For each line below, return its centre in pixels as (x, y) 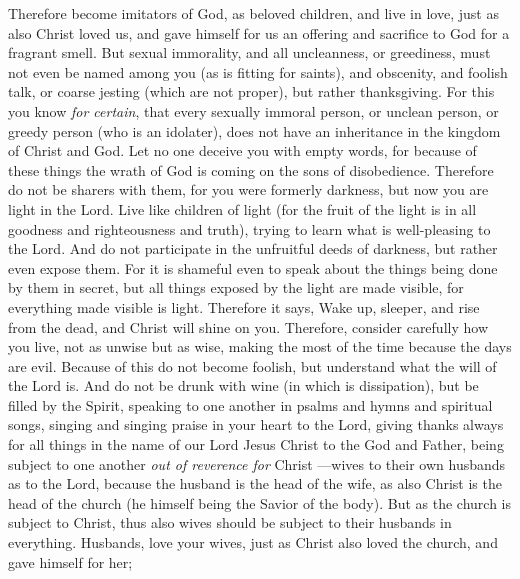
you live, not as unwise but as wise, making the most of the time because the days (260, 346)
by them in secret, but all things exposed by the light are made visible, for (236, 287)
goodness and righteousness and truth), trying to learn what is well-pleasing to (249, 228)
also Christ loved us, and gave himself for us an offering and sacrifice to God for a (259, 32)
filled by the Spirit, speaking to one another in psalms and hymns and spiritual (250, 404)
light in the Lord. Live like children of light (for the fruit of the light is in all (242, 208)
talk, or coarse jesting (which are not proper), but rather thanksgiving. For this (251, 91)
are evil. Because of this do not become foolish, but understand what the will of (252, 365)
